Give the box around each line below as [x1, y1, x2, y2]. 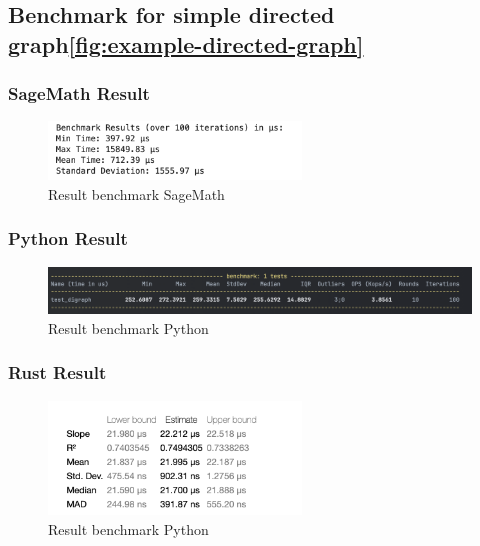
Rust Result [8, 360, 107, 385]
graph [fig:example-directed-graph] [8, 28, 364, 59]
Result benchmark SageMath [48, 183, 225, 204]
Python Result [8, 226, 128, 251]
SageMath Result [8, 81, 150, 106]
